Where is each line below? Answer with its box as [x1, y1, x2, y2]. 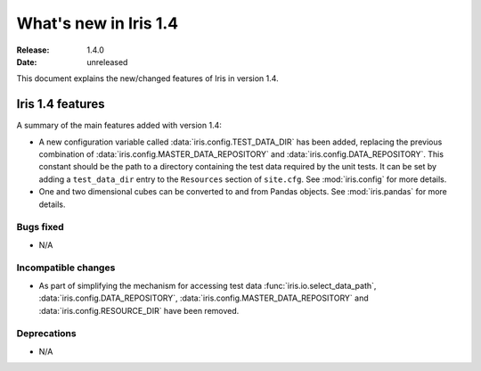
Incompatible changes [16, 261, 116, 274]
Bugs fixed [16, 221, 64, 234]
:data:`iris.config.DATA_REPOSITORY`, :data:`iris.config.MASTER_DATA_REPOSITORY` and [38, 293, 369, 303]
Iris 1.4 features [16, 96, 106, 111]
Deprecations [16, 327, 77, 340]
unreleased [86, 56, 128, 67]
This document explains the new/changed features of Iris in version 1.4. [16, 73, 280, 84]
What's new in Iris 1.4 [16, 13, 179, 33]
